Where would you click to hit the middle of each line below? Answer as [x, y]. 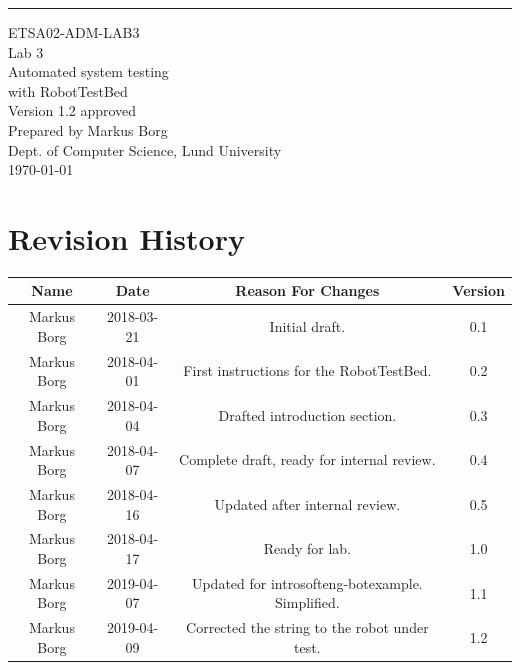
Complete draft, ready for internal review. [307, 459]
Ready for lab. [307, 548]
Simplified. [307, 602]
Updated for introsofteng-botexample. [307, 582]
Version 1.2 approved [72, 110]
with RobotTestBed [68, 90]
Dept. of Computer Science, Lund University [145, 149]
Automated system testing [88, 71]
